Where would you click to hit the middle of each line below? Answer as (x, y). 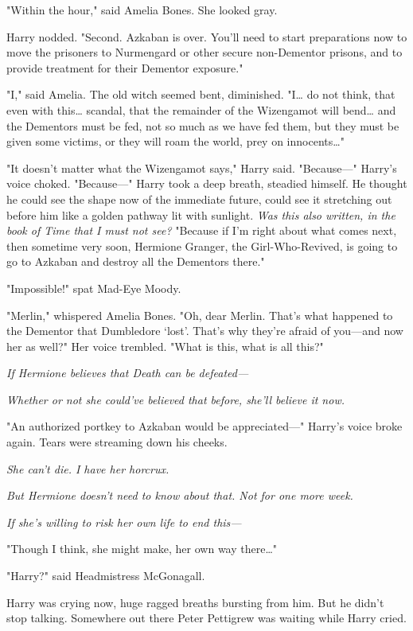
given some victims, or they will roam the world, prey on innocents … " (175, 141)
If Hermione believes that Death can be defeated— (128, 373)
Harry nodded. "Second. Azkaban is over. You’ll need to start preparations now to (207, 36)
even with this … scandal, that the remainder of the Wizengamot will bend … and (201, 109)
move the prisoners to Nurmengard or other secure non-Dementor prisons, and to (205, 52)
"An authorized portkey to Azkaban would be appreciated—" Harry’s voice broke (205, 426)
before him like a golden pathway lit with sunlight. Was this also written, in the (201, 214)
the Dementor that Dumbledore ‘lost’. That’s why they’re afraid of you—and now (205, 331)
